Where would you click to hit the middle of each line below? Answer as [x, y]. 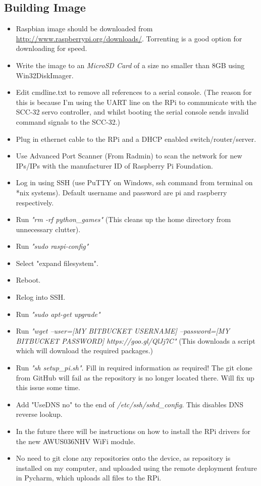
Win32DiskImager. [45, 75]
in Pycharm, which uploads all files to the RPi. [89, 478]
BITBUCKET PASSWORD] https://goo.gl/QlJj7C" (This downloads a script [136, 340]
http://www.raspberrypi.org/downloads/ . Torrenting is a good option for [129, 38]
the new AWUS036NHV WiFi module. [76, 441]
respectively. [35, 202]
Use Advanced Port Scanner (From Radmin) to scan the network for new [129, 156]
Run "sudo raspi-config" [52, 246]
